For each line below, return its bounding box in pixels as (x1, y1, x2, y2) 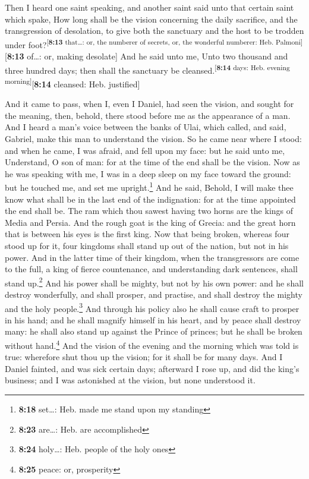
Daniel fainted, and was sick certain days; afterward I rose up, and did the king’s (5, 362, 299, 374)
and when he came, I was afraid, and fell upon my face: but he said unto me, (5, 144, 285, 156)
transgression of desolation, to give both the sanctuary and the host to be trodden (5, 24, 304, 37)
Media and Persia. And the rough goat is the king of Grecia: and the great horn (5, 216, 296, 228)
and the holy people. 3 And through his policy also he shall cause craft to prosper (5, 300, 299, 314)
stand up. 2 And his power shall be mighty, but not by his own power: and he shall (5, 275, 304, 289)
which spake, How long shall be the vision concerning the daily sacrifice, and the (5, 12, 298, 25)
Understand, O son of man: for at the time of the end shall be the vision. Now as (5, 156, 300, 168)
